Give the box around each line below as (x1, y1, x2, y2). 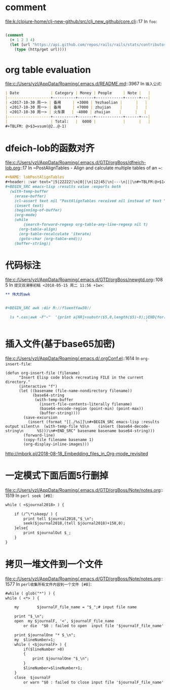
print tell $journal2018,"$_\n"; (23, 516, 94, 521)
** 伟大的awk (5, 292, 30, 297)
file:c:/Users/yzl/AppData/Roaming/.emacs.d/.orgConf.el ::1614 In (5, 355, 140, 361)
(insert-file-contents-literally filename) (39, 401, 133, 406)
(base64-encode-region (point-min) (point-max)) (39, 406, 144, 411)
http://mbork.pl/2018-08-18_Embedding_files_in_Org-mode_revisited (5, 450, 148, 456)
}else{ (14, 525, 28, 531)
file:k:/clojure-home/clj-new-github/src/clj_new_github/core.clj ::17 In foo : (5, 18, 157, 24)
